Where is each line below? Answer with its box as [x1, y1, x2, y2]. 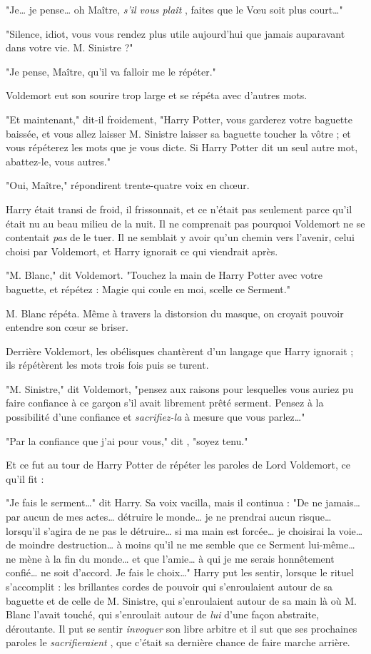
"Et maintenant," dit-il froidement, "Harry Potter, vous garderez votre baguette [6, 111, 352, 126]
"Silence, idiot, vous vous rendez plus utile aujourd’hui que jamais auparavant [6, 26, 345, 41]
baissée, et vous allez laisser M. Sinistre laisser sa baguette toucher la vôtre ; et [6, 126, 351, 140]
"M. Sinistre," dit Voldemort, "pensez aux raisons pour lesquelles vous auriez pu [6, 381, 354, 396]
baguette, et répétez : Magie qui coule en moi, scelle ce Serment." [6, 281, 290, 296]
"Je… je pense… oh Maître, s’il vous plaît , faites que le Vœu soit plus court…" [6, 2, 343, 16]
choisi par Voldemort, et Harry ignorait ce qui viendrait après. [6, 243, 278, 258]
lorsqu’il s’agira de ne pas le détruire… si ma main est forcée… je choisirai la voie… [6, 523, 363, 538]
